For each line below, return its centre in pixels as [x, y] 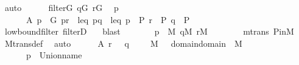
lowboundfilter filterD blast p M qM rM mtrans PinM [149, 31]
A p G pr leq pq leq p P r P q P [108, 19]
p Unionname [54, 55]
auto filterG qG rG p [62, 7]
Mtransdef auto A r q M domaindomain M [123, 43]
